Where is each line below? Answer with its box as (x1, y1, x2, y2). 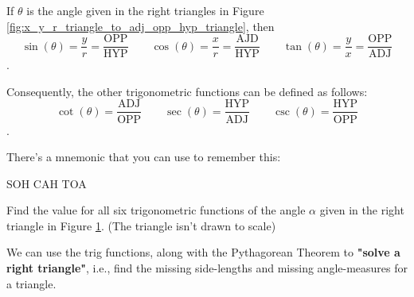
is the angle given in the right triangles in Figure (26, 2, 264, 18)
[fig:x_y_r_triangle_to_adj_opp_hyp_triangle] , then (6, 17, 275, 34)
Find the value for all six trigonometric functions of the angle (6, 202, 306, 218)
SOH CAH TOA (6, 175, 87, 191)
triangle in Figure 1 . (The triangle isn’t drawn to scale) (6, 217, 276, 233)
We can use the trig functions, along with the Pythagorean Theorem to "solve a (6, 244, 400, 260)
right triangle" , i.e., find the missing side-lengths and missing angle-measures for (6, 260, 408, 276)
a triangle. (6, 275, 57, 291)
